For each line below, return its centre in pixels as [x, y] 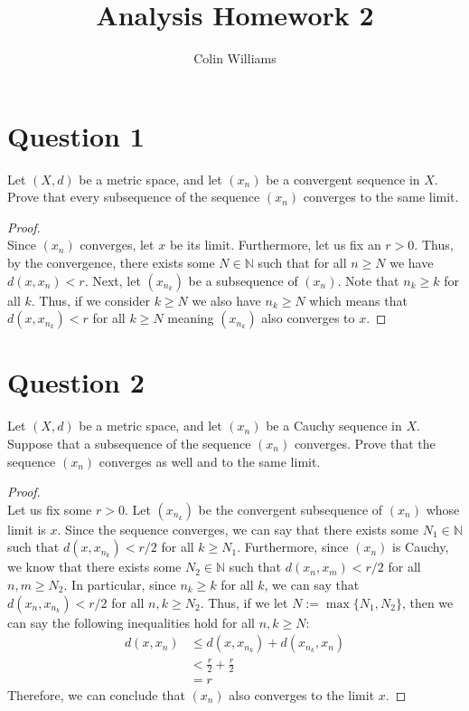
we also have [226, 300]
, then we [427, 602]
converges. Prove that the [365, 443]
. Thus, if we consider [90, 300]
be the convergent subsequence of [291, 509]
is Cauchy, [421, 547]
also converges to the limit [302, 694]
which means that [358, 300]
